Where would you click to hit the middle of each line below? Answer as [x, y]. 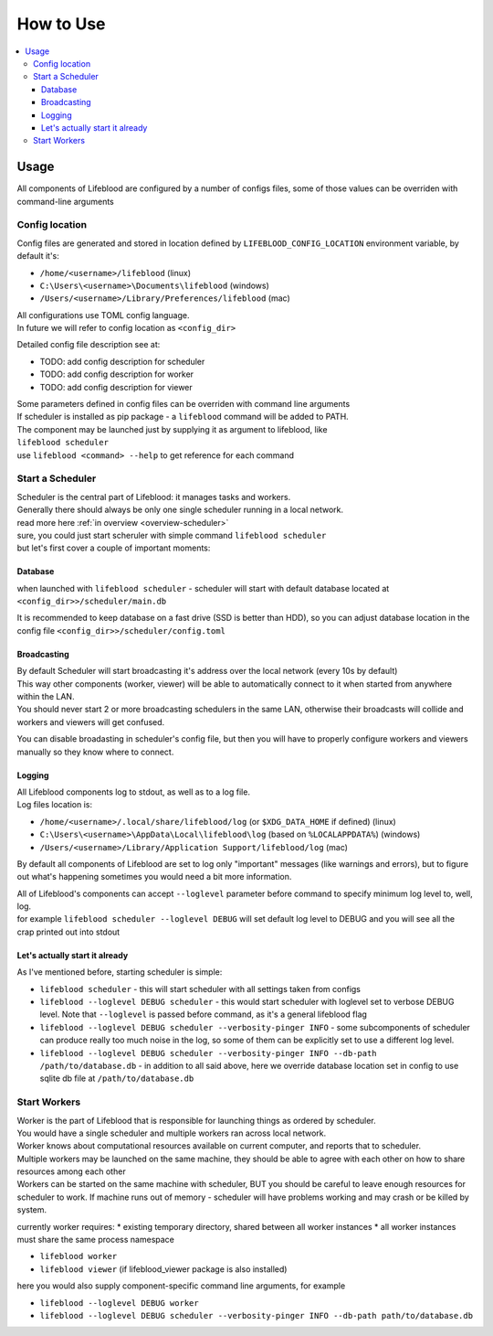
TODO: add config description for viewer [116, 387]
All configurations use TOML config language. [103, 315]
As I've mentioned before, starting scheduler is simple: [120, 972]
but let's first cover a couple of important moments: [114, 548]
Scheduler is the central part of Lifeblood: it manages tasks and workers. [154, 497]
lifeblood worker [79, 1256]
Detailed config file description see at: [89, 345]
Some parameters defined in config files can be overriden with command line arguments [184, 404]
